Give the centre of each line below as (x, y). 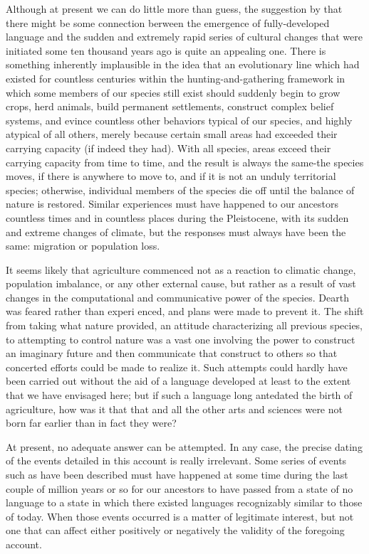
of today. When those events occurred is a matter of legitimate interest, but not (180, 516)
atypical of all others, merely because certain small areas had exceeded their (172, 134)
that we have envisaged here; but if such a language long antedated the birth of (179, 395)
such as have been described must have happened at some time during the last (177, 474)
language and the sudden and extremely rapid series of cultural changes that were (184, 37)
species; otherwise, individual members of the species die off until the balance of (180, 190)
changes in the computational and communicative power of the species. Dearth (177, 297)
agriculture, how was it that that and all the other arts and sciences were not (174, 409)
